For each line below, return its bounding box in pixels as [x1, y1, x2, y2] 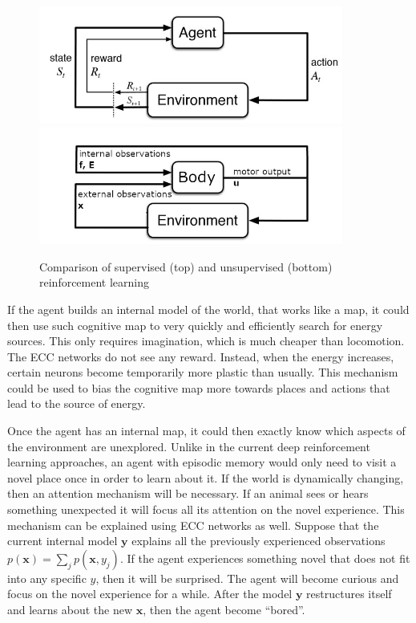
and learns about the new [7, 601, 133, 617]
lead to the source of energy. [7, 395, 146, 412]
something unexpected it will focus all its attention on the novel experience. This [7, 501, 405, 518]
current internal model [7, 532, 118, 549]
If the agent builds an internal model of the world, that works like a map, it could [7, 300, 410, 317]
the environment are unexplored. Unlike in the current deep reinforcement [7, 438, 370, 454]
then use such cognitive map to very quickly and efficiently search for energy [7, 316, 383, 333]
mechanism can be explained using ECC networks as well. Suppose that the [7, 516, 379, 533]
